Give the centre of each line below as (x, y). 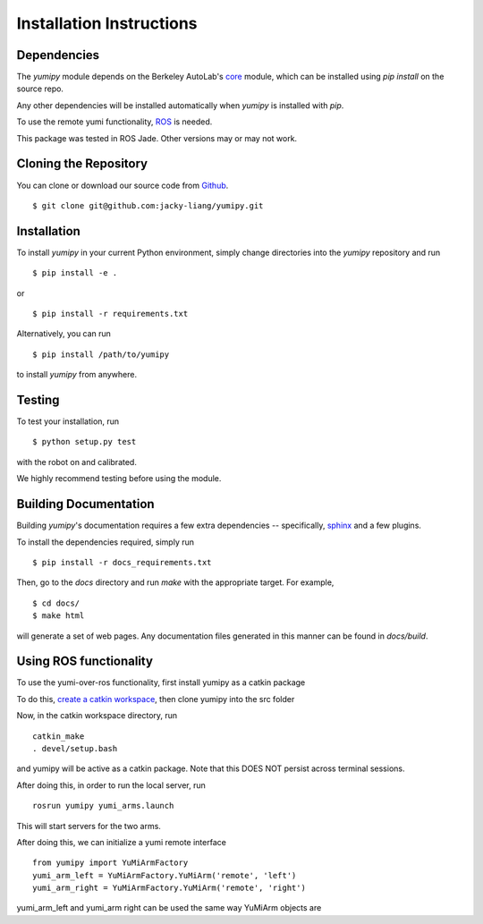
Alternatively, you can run (64, 334)
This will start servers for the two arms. (89, 826)
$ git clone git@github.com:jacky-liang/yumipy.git (148, 205)
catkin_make (59, 736)
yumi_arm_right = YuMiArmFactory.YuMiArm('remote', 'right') (169, 888)
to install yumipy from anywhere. (77, 375)
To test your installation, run (68, 421)
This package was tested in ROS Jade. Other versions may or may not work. (157, 138)
